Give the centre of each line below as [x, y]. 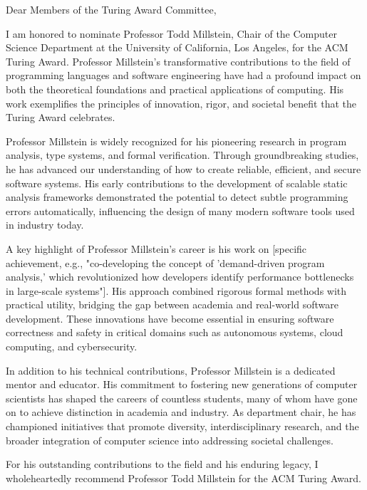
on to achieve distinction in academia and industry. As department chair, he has [181, 412]
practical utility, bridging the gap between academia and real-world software [172, 304]
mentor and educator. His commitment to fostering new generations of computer [182, 384]
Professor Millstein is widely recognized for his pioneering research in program [176, 141]
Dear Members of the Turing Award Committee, [111, 9]
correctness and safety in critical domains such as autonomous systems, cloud [175, 332]
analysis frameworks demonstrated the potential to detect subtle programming [177, 197]
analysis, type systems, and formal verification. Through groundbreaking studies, [182, 155]
